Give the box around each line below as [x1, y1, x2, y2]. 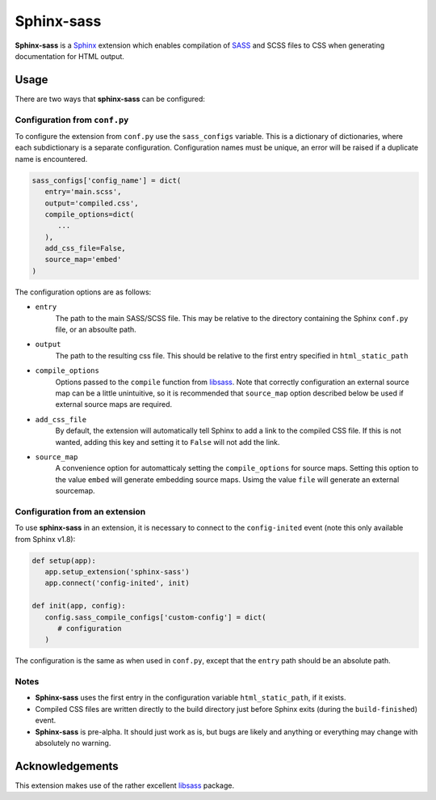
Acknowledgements [15, 759, 119, 772]
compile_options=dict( [44, 210, 135, 218]
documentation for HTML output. [15, 51, 125, 61]
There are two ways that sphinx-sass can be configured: [15, 94, 206, 104]
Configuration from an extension [15, 506, 146, 517]
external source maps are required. [55, 400, 173, 409]
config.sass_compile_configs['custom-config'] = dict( [44, 612, 266, 622]
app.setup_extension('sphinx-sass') [44, 567, 190, 577]
